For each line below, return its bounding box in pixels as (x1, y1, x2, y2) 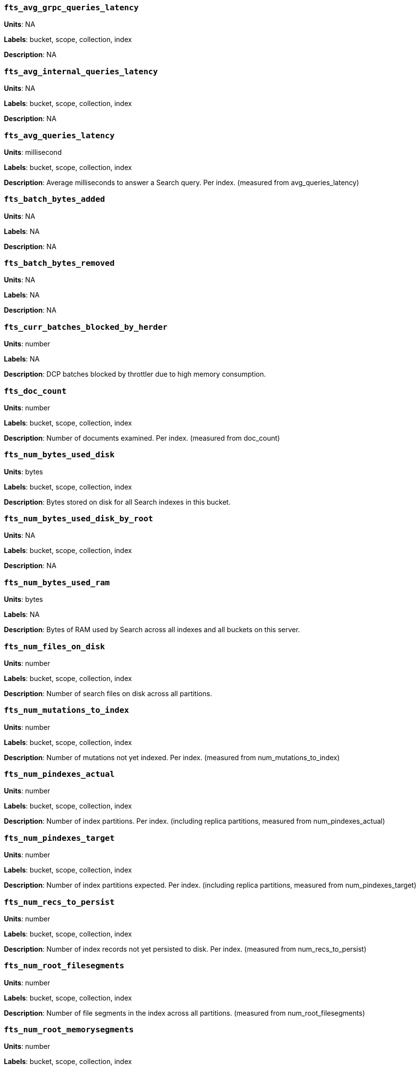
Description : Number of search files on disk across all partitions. (4, 689, 212, 698)
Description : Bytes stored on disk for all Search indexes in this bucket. (4, 497, 231, 506)
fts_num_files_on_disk (4, 641, 105, 651)
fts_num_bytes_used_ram (4, 577, 110, 587)
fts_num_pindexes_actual (4, 769, 115, 779)
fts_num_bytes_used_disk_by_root (4, 514, 153, 523)
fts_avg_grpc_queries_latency (4, 3, 139, 12)
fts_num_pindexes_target (4, 833, 115, 843)
